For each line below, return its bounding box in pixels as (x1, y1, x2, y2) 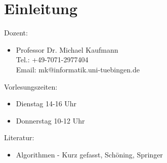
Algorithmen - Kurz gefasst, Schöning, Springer (16, 149, 163, 159)
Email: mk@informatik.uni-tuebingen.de (16, 64, 140, 74)
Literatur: (4, 132, 34, 143)
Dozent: (4, 27, 28, 38)
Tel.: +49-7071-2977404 (16, 54, 89, 65)
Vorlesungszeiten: (4, 81, 58, 92)
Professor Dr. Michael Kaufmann (16, 44, 118, 55)
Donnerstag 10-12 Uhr (16, 115, 85, 126)
